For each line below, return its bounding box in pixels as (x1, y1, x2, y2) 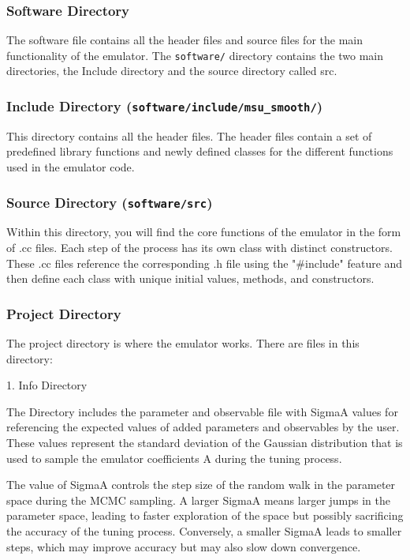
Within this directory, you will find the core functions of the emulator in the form (6, 224, 401, 240)
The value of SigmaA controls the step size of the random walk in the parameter (6, 476, 396, 493)
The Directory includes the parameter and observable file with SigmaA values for (6, 403, 398, 419)
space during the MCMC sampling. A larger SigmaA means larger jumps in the (6, 491, 391, 508)
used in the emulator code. (6, 159, 135, 175)
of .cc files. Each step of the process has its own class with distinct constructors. (6, 239, 393, 255)
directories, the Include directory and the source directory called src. (6, 62, 337, 79)
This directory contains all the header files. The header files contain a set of (6, 127, 372, 144)
